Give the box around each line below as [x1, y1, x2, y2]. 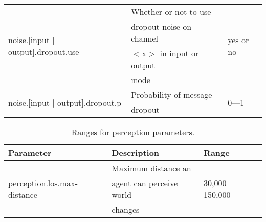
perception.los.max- [8, 177, 78, 189]
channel [131, 32, 159, 44]
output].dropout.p [57, 96, 122, 108]
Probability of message [131, 89, 212, 100]
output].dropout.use [8, 46, 79, 57]
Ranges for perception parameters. [71, 126, 195, 138]
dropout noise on [131, 21, 192, 32]
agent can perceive [112, 177, 178, 189]
